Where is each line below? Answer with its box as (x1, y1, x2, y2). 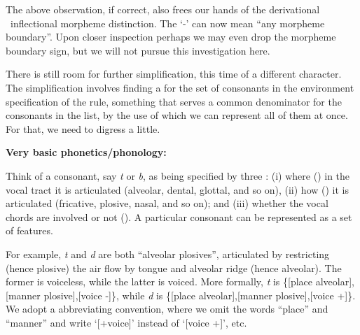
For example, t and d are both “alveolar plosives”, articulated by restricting (6, 246, 330, 261)
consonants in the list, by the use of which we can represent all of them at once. (6, 108, 348, 122)
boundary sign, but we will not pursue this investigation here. (6, 43, 270, 57)
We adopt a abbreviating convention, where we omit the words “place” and (6, 301, 328, 316)
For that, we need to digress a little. (6, 121, 160, 136)
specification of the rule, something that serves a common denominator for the (6, 94, 342, 108)
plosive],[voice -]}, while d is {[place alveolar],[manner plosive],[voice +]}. (43, 287, 356, 302)
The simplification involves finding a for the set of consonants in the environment (6, 80, 354, 94)
